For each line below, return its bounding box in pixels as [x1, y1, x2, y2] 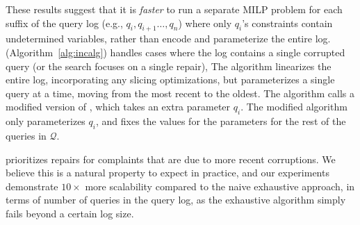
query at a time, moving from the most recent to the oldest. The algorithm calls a [6, 85, 354, 100]
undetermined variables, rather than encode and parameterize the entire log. [6, 31, 331, 46]
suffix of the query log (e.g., [6, 15, 123, 30]
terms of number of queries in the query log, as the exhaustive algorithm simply [6, 192, 346, 207]
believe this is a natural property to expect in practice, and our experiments [6, 165, 329, 180]
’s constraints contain [242, 15, 333, 30]
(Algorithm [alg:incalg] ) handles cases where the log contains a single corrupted [6, 44, 345, 59]
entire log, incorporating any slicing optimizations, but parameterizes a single [6, 72, 335, 87]
